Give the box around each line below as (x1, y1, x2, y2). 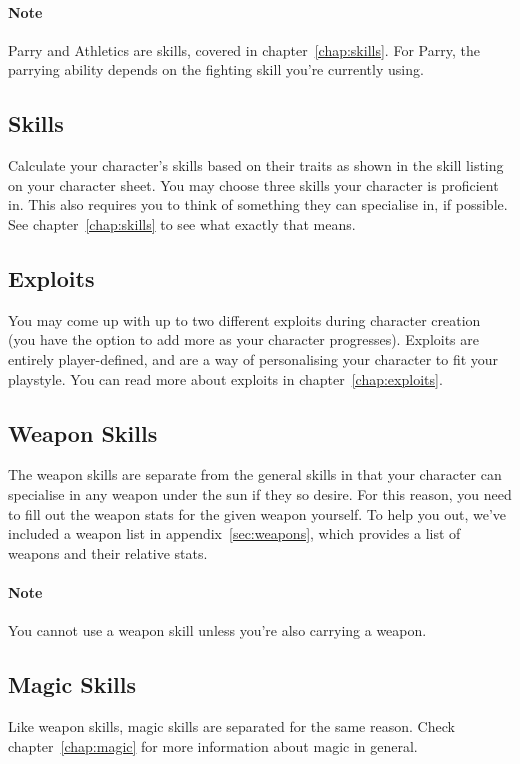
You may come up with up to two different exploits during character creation (8, 309, 481, 330)
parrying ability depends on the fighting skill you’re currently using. (8, 59, 424, 80)
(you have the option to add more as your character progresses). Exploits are (8, 329, 480, 350)
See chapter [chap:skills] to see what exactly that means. (8, 213, 356, 234)
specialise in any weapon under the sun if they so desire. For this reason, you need (8, 483, 512, 504)
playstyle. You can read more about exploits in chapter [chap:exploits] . (8, 368, 443, 389)
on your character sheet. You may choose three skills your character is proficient (8, 174, 499, 195)
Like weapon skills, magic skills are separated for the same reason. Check (8, 715, 455, 736)
